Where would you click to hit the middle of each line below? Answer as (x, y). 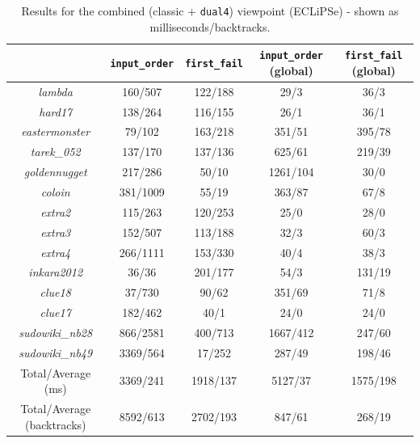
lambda (55, 91)
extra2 (56, 211)
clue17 (55, 312)
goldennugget (55, 172)
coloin (55, 191)
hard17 (56, 111)
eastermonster (56, 131)
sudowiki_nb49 (56, 352)
